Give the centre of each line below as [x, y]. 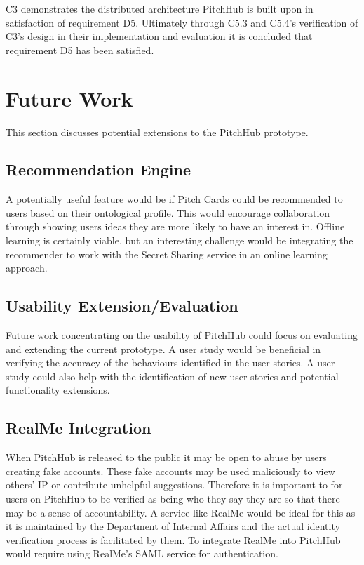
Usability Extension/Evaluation [122, 306]
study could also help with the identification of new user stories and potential [172, 376]
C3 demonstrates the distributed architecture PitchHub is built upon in [160, 8]
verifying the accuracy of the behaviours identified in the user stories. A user [170, 363]
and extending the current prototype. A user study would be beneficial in [163, 348]
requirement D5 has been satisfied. [80, 49]
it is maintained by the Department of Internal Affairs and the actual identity [173, 526]
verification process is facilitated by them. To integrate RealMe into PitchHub [173, 539]
